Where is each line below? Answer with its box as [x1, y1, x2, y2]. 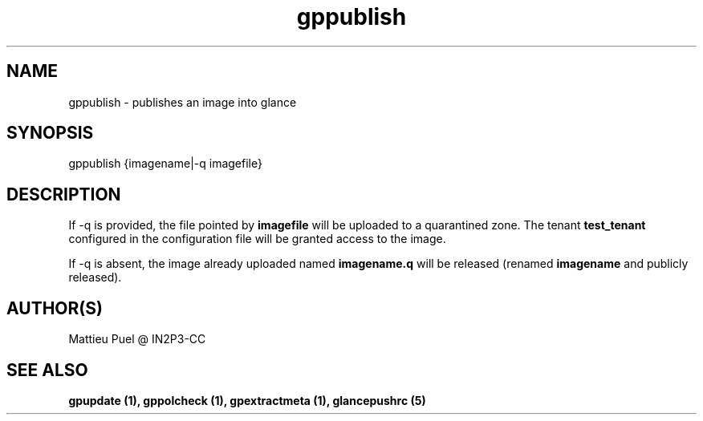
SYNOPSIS [6, 123, 94, 144]
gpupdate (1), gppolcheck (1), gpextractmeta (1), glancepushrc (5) [68, 393, 426, 407]
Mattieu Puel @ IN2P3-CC [68, 332, 206, 346]
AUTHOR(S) [6, 298, 103, 318]
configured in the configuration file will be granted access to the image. [68, 232, 446, 246]
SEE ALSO [6, 359, 88, 380]
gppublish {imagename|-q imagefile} [68, 156, 262, 171]
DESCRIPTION [6, 184, 121, 204]
